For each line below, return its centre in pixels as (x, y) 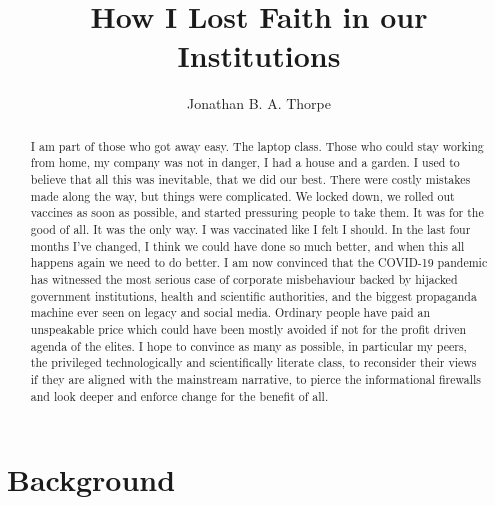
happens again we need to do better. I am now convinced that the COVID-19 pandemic (259, 262)
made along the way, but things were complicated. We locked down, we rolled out (242, 195)
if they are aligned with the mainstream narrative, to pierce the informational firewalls (256, 378)
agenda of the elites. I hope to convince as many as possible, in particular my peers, (248, 345)
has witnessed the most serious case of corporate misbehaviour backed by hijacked (244, 278)
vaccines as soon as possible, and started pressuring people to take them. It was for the (257, 212)
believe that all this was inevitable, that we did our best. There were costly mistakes (250, 179)
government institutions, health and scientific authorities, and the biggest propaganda (253, 295)
